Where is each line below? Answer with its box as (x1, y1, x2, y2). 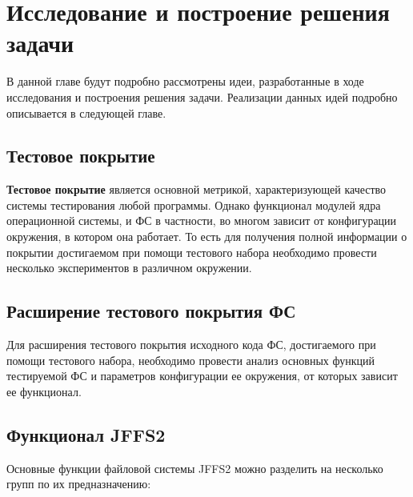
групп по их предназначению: (6, 475, 151, 492)
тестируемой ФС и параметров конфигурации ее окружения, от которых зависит (6, 367, 398, 384)
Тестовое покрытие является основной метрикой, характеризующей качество (6, 181, 387, 198)
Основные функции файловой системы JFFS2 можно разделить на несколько (6, 459, 383, 476)
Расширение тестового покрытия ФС (6, 299, 296, 323)
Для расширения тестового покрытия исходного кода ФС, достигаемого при (6, 336, 376, 353)
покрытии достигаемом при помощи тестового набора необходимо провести (6, 243, 377, 260)
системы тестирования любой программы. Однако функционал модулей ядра (6, 196, 381, 213)
